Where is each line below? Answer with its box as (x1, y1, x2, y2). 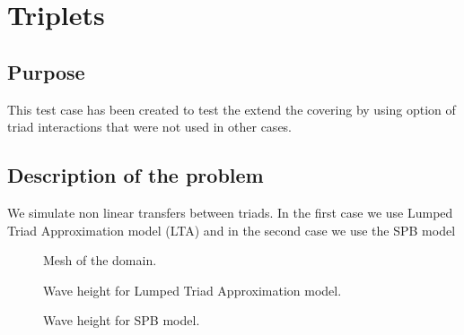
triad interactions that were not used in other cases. (7, 117, 293, 136)
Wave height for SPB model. (43, 311, 200, 330)
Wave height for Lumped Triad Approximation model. (43, 280, 342, 299)
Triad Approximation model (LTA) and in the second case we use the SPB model (7, 220, 456, 239)
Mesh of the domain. (43, 251, 157, 270)
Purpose (7, 57, 85, 85)
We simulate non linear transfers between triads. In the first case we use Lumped (7, 202, 453, 221)
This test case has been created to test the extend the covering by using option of (7, 99, 456, 118)
